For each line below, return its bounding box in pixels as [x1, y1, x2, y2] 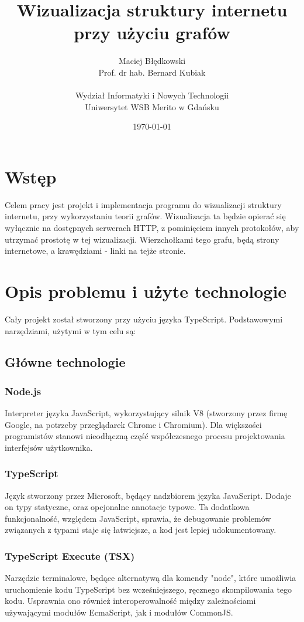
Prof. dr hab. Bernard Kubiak [98, 66, 206, 78]
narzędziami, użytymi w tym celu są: [5, 324, 136, 337]
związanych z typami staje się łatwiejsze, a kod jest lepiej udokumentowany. [5, 524, 277, 536]
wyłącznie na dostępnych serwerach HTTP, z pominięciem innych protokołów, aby [5, 222, 299, 233]
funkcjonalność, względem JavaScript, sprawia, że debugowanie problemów [5, 512, 271, 524]
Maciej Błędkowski [118, 55, 186, 67]
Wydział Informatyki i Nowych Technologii [75, 89, 229, 101]
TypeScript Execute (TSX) [5, 548, 135, 563]
